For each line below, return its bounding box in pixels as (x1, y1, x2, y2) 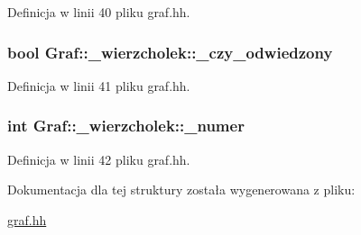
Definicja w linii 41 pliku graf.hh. (7, 76, 190, 95)
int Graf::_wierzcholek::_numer (7, 114, 245, 137)
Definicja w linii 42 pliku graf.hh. (7, 149, 190, 168)
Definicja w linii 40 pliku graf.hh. (7, 3, 190, 21)
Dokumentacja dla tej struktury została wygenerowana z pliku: (7, 180, 356, 199)
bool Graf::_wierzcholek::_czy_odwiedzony (7, 41, 333, 63)
